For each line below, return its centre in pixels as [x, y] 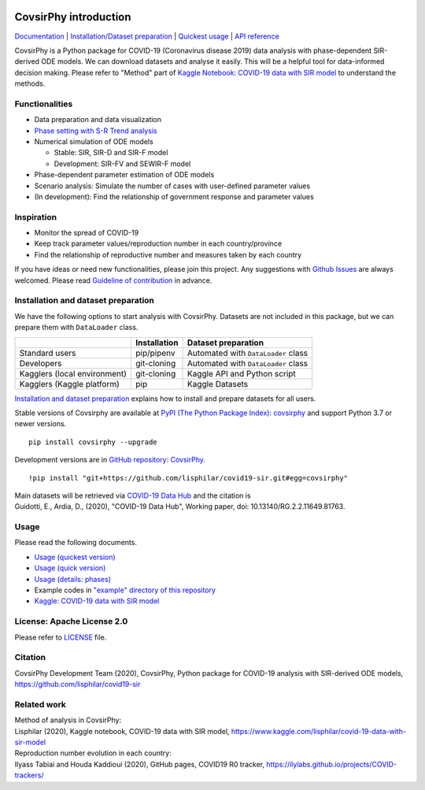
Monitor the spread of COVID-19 [87, 233]
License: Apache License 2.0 [71, 621]
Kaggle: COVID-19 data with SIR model [97, 601]
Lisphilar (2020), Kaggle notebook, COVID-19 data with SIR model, [122, 731]
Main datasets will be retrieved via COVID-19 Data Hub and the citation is [133, 495]
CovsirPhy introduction [73, 17]
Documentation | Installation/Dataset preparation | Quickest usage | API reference [147, 36]
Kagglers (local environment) [73, 373]
